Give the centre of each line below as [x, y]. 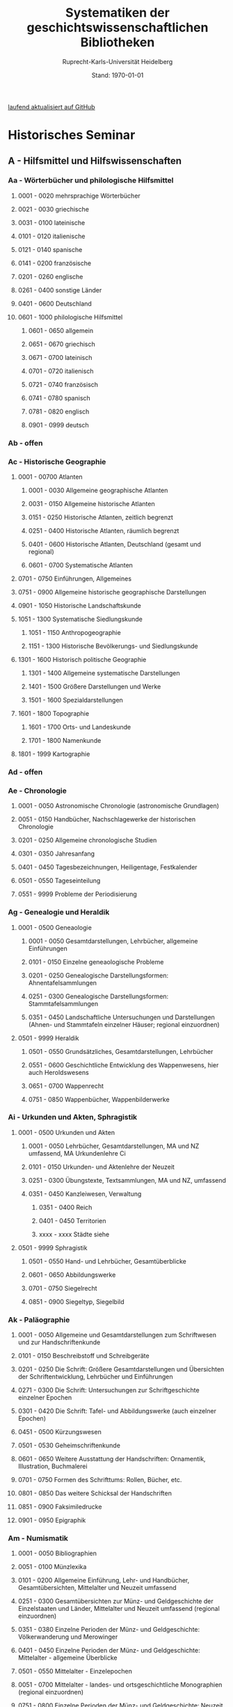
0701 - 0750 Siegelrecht [63, 1288]
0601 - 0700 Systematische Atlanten [80, 565]
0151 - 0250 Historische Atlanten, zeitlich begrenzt [101, 517]
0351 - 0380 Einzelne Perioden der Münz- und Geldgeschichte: [109, 1630]
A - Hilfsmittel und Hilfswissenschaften [95, 160]
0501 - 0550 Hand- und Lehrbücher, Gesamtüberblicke [107, 1261]
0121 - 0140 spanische [50, 249]
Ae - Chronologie [37, 790]
